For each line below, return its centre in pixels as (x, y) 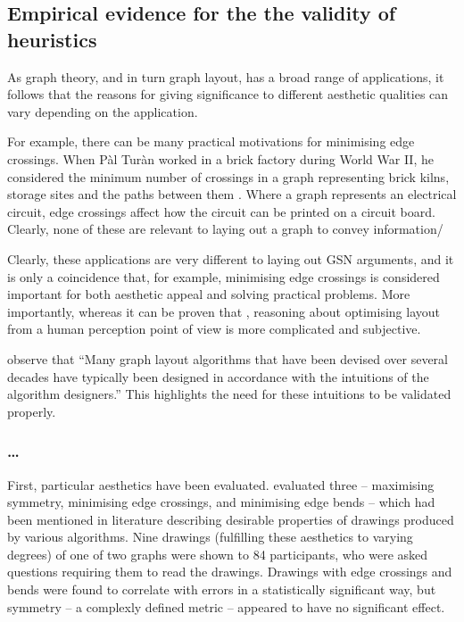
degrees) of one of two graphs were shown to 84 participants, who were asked (218, 554)
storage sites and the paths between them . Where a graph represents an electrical (232, 194)
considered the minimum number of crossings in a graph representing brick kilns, (228, 176)
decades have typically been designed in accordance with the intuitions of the (218, 376)
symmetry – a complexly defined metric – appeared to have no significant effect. (226, 606)
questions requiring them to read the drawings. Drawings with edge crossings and (230, 572)
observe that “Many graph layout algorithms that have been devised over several (228, 358)
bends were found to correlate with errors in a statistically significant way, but (222, 589)
